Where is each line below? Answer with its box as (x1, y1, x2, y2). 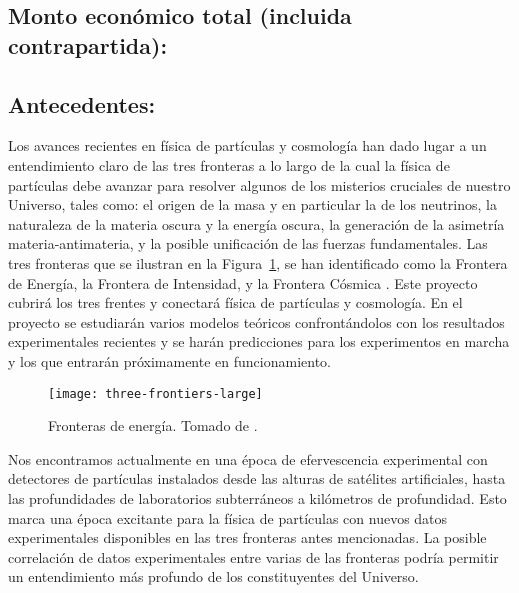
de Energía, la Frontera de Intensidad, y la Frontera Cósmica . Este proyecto (8, 272, 478, 293)
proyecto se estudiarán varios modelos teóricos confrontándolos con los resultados (8, 311, 505, 332)
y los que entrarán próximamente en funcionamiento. (8, 350, 331, 371)
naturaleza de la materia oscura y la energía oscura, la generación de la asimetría (8, 213, 505, 234)
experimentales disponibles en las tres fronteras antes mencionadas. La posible (8, 527, 487, 548)
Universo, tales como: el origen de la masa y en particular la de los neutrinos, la (8, 194, 497, 215)
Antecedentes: (8, 88, 156, 119)
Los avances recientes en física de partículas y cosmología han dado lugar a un (8, 135, 487, 156)
